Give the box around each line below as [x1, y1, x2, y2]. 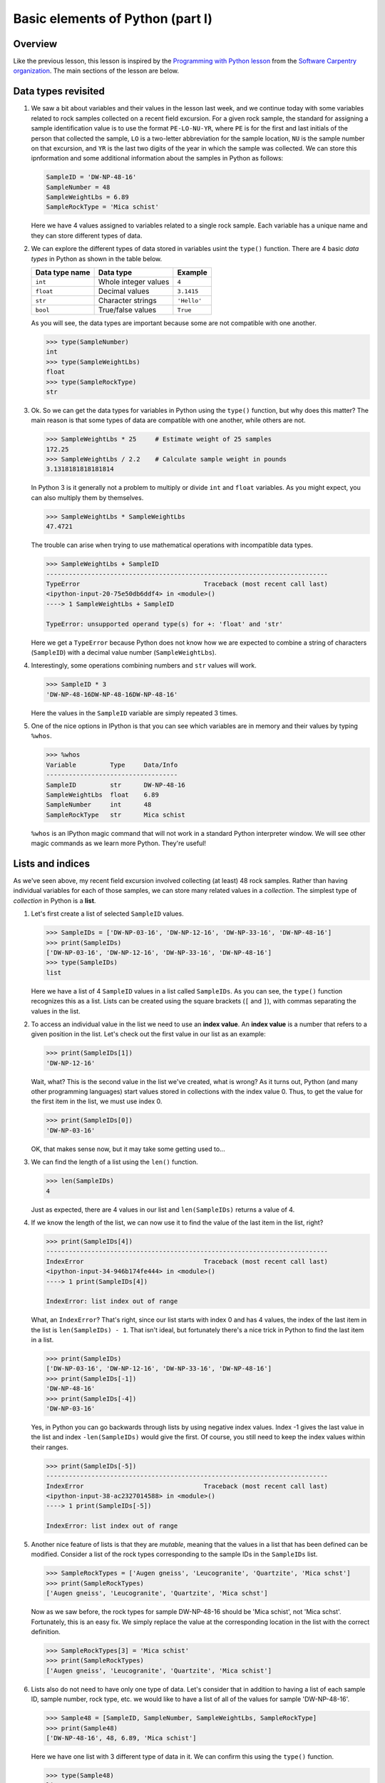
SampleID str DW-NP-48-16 [46, 781, 185, 789]
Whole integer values [98, 277, 170, 287]
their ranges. [31, 1443, 69, 1451]
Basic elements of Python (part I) [13, 11, 213, 26]
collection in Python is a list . [13, 896, 96, 905]
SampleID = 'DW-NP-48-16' [46, 173, 137, 181]
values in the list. [31, 1006, 81, 1016]
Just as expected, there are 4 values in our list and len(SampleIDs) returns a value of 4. [31, 1205, 295, 1214]
